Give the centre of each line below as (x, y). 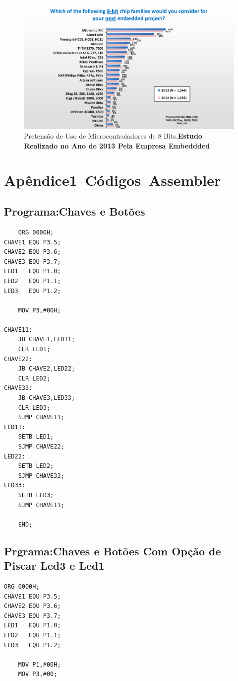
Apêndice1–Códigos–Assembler (113, 180)
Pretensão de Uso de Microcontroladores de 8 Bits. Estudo (113, 136)
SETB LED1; (36, 437)
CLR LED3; (34, 408)
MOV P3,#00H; (39, 310)
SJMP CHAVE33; (41, 476)
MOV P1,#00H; (39, 664)
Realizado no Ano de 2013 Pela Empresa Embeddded (117, 145)
